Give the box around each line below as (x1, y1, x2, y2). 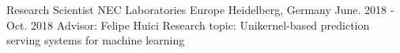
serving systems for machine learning (6, 32, 185, 48)
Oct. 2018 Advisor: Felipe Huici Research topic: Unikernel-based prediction (6, 16, 370, 33)
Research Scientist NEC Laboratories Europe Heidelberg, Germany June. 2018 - (6, 2, 394, 17)
